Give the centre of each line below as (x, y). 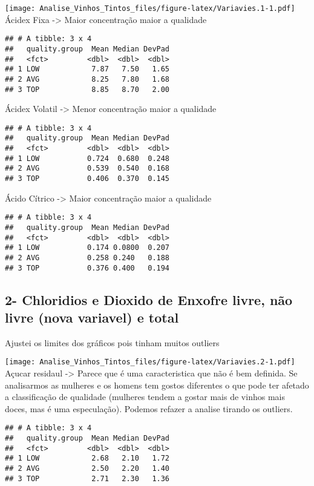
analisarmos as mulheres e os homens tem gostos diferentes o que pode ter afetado (157, 385)
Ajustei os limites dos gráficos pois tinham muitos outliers (112, 342)
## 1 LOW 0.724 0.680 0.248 (87, 158)
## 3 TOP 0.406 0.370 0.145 (87, 179)
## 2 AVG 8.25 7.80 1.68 (87, 79)
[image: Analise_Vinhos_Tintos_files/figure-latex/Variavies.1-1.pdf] (150, 8)
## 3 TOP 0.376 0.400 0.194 (87, 268)
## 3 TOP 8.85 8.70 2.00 (87, 89)
